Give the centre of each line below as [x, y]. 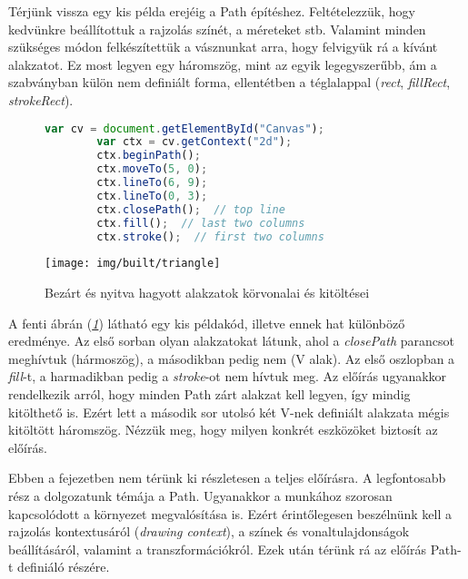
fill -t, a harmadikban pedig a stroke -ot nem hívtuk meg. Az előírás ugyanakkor [228, 376]
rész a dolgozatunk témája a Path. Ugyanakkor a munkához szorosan [200, 496]
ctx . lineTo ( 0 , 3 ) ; [152, 196]
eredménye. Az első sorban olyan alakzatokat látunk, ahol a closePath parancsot [231, 341]
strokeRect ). [41, 99]
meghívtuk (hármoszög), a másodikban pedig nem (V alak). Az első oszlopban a [232, 358]
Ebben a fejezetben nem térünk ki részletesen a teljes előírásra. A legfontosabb [227, 478]
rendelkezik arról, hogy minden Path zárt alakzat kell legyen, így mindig [209, 394]
